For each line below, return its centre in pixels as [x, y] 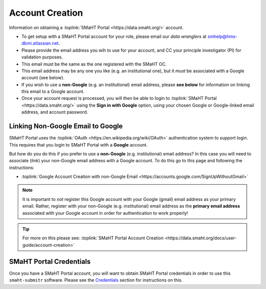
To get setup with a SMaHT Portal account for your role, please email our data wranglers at [114, 36]
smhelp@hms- [222, 36]
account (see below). [43, 78]
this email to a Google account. [53, 91]
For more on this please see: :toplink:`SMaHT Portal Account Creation [93, 238]
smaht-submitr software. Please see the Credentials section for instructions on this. [96, 280]
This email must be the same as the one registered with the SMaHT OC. [94, 64]
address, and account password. [55, 112]
